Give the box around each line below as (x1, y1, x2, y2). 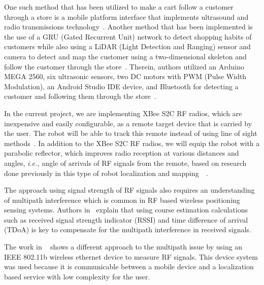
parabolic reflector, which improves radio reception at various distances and (4, 148, 239, 158)
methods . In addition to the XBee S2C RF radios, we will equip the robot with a (4, 137, 260, 148)
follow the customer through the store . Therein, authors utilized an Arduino (4, 61, 245, 72)
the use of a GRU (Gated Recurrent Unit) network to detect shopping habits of (4, 31, 252, 42)
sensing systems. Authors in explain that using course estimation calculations (4, 204, 248, 215)
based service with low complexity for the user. (4, 271, 150, 281)
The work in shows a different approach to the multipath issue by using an (4, 241, 243, 252)
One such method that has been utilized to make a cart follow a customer (4, 2, 234, 12)
